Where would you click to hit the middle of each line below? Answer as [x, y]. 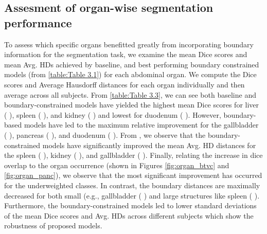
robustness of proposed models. [53, 226]
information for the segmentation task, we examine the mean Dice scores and [126, 54]
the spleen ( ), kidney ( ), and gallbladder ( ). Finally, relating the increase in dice [133, 155]
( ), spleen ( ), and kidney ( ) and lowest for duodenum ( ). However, [113, 114]
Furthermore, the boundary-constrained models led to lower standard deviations [130, 205]
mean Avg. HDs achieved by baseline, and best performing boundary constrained [132, 64]
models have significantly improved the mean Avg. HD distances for [149, 145]
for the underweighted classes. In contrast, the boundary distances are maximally [132, 185]
